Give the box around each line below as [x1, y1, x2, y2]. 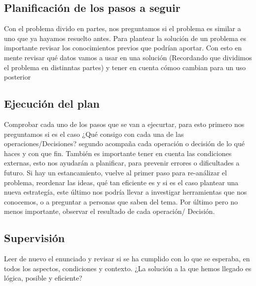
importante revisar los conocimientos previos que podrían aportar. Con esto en [4, 42, 242, 53]
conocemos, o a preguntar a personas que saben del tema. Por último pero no [4, 196, 238, 206]
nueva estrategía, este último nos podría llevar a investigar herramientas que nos [4, 187, 247, 197]
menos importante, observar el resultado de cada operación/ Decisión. [4, 206, 215, 216]
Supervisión [4, 230, 65, 245]
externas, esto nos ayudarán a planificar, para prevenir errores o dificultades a [4, 158, 240, 168]
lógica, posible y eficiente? [4, 273, 82, 283]
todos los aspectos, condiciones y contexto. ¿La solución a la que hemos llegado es [4, 263, 252, 273]
